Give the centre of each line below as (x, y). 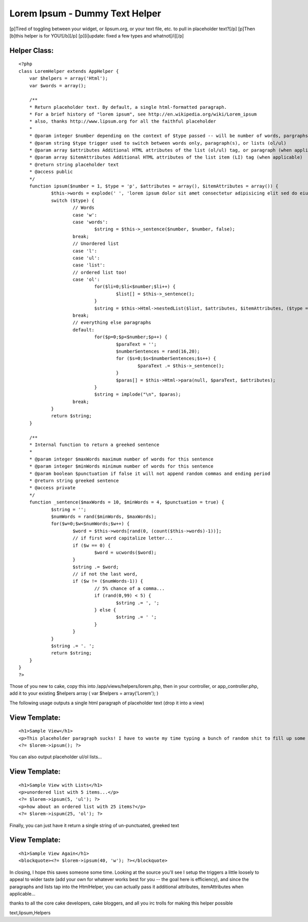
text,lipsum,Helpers (30, 913)
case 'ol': (86, 280)
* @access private (52, 488)
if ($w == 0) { (92, 545)
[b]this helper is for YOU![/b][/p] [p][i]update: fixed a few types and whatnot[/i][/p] (97, 35)
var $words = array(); (58, 85)
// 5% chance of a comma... (130, 588)
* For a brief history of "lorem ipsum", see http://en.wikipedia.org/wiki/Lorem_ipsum (143, 114)
